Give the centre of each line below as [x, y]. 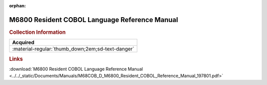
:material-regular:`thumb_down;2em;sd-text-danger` [73, 49]
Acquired [23, 43]
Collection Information [38, 32]
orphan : [18, 6]
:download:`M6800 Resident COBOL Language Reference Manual [76, 69]
